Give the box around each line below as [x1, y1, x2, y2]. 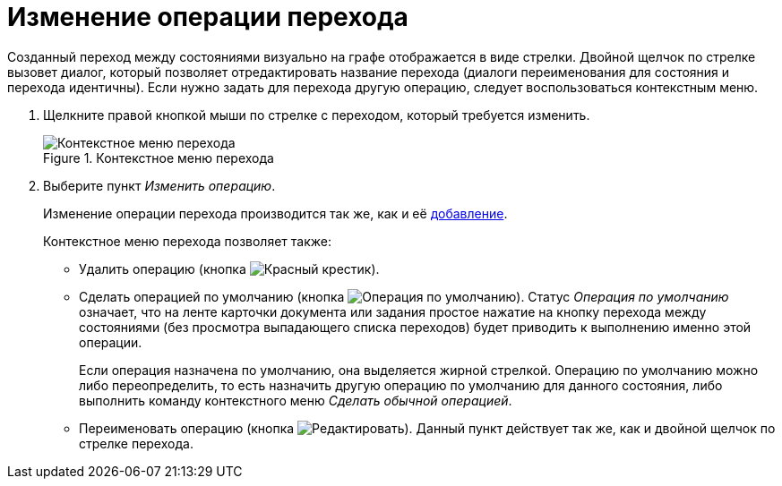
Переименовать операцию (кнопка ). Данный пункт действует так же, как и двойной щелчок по [79, 420, 776, 436]
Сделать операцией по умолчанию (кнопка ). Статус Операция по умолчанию [79, 288, 729, 304]
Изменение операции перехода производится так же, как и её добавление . [43, 205, 508, 221]
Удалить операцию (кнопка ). [79, 260, 380, 277]
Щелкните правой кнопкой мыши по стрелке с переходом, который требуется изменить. [43, 107, 590, 123]
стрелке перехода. [79, 435, 193, 451]
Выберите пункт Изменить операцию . [43, 177, 276, 193]
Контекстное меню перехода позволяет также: [43, 233, 331, 249]
